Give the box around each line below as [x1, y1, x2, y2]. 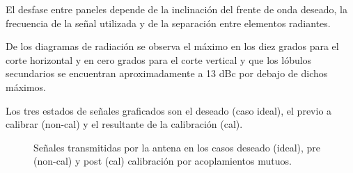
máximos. [6, 79, 47, 94]
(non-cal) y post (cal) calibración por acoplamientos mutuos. [33, 154, 292, 168]
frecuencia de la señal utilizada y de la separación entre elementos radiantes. [6, 15, 331, 30]
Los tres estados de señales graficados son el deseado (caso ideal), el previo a [6, 103, 332, 117]
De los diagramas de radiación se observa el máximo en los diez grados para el [6, 39, 339, 53]
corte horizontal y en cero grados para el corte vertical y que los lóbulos [6, 52, 312, 67]
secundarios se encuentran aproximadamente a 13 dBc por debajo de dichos [6, 66, 328, 81]
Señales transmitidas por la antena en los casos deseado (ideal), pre [33, 140, 321, 154]
